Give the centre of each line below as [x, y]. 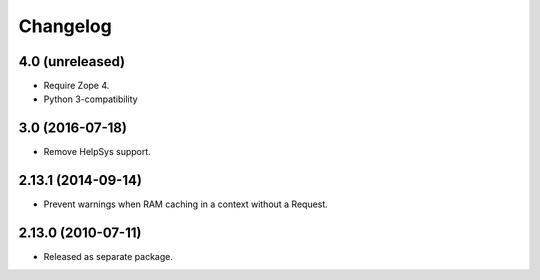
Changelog [65, 26]
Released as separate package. [108, 257]
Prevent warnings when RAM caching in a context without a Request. [186, 204]
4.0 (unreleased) [72, 61]
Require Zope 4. [76, 86]
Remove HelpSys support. [97, 152]
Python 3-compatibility [91, 99]
